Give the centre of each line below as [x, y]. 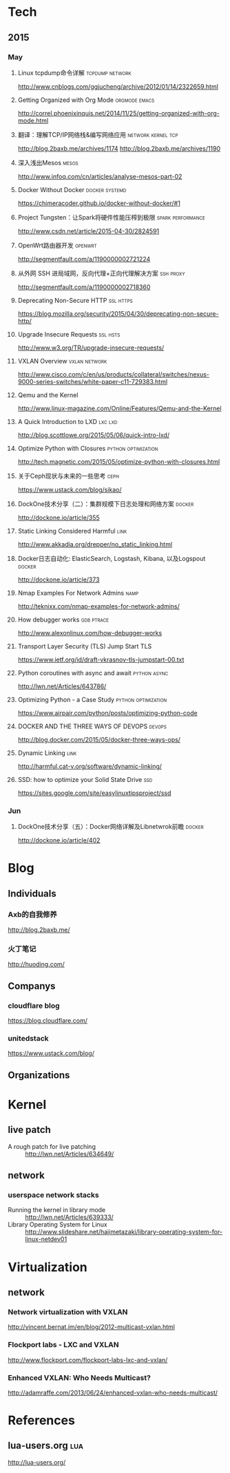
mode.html [33, 120]
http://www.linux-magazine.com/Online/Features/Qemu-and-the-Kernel [120, 408]
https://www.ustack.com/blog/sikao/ [70, 489]
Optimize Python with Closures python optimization [88, 448]
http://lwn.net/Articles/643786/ [62, 686]
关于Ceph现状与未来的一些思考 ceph [69, 476]
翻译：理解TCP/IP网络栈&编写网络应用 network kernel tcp [98, 134]
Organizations [39, 1075]
